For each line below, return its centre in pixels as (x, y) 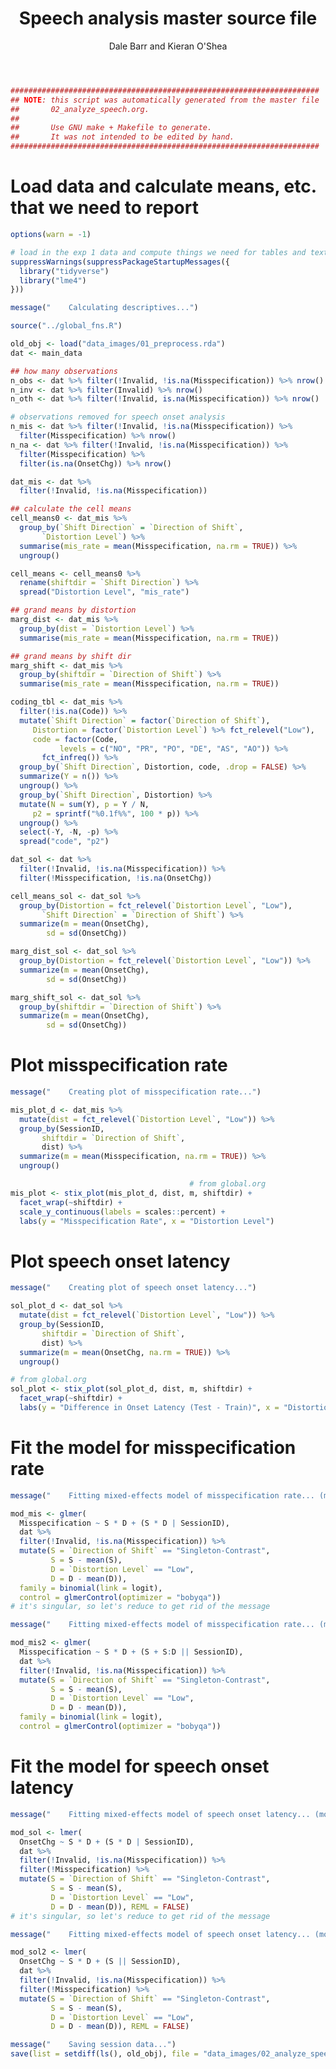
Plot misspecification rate (119, 1065)
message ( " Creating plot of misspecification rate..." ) (136, 1092)
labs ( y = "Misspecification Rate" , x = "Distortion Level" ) (147, 1221)
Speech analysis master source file (168, 18)
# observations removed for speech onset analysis (118, 417)
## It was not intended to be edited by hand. (122, 137)
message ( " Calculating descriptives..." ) (104, 308)
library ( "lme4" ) (53, 280)
